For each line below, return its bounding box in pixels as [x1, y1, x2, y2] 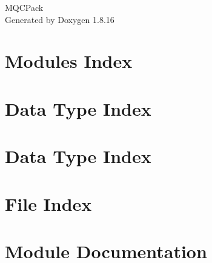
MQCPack [5, 1, 44, 13]
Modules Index [5, 48, 133, 73]
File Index [5, 191, 92, 216]
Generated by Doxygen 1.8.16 [5, 13, 114, 25]
